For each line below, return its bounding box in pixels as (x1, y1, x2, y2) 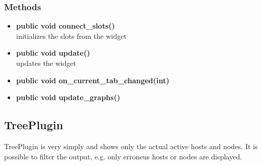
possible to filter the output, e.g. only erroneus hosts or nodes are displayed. (4, 151, 242, 161)
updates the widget (16, 58, 76, 68)
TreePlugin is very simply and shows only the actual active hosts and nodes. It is (4, 140, 258, 151)
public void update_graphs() (16, 92, 121, 103)
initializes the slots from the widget (16, 30, 127, 41)
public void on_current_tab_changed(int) (16, 75, 170, 85)
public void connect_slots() (16, 20, 115, 31)
